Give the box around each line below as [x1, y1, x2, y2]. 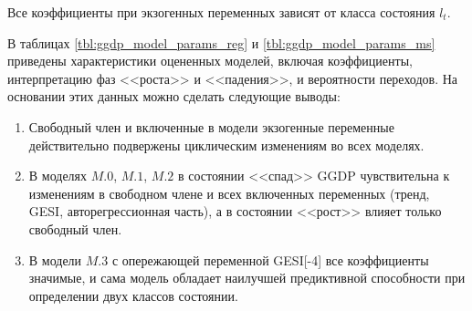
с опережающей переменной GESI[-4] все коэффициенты [111, 250, 429, 269]
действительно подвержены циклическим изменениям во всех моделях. [28, 135, 425, 154]
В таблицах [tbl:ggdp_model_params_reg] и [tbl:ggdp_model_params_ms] [7, 33, 435, 52]
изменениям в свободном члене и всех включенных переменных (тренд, [28, 183, 430, 202]
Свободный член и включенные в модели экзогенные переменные [28, 117, 394, 136]
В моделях [28, 166, 88, 185]
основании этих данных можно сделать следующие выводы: [7, 87, 341, 106]
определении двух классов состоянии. [28, 285, 238, 305]
